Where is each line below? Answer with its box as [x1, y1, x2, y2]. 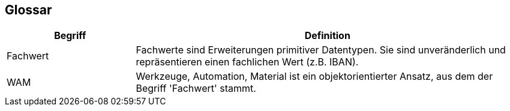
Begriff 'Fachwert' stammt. [136, 82, 256, 95]
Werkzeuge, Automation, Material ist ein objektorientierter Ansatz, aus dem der [136, 70, 493, 83]
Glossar [5, 2, 52, 17]
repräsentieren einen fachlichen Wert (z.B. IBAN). [136, 56, 359, 68]
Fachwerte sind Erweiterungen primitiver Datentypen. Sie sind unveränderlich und [136, 44, 506, 56]
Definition [304, 29, 350, 42]
